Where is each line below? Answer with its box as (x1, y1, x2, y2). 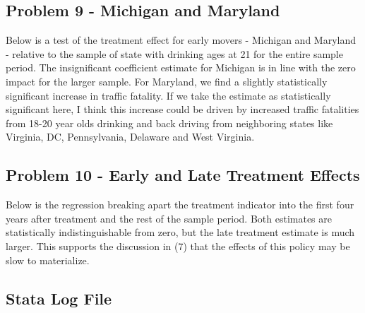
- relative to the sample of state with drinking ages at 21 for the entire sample (6, 46, 343, 61)
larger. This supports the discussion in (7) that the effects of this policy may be (6, 238, 350, 253)
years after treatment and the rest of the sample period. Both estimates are (6, 211, 332, 225)
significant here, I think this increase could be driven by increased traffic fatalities (6, 102, 359, 117)
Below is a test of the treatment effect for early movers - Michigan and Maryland (6, 33, 357, 47)
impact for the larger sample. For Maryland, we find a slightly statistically (6, 73, 328, 88)
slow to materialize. (6, 252, 90, 267)
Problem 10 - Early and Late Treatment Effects (6, 164, 360, 186)
